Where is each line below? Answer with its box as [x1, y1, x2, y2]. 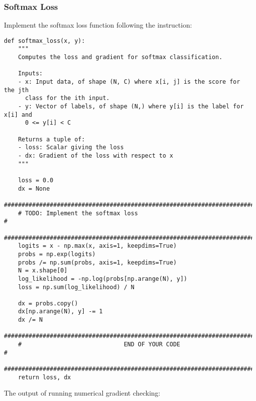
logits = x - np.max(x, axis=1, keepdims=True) [18, 242, 177, 250]
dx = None [18, 185, 50, 192]
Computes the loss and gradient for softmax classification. [18, 54, 223, 61]
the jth [4, 86, 29, 94]
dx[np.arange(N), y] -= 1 [18, 308, 103, 315]
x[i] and [4, 111, 32, 118]
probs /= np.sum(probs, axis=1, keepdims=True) [18, 259, 177, 266]
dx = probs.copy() [18, 300, 78, 307]
